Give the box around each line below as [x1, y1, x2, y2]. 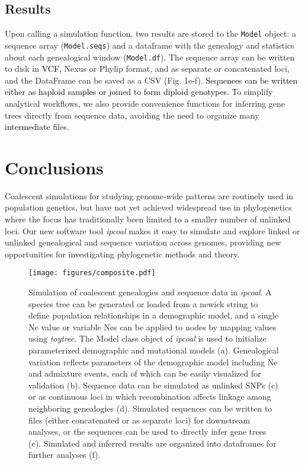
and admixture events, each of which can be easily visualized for [28, 367, 261, 380]
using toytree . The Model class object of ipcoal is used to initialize [28, 332, 267, 345]
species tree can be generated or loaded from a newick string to [28, 297, 258, 310]
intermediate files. [5, 120, 69, 133]
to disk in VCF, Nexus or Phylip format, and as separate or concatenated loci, [5, 62, 290, 75]
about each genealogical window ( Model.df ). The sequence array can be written [5, 50, 295, 63]
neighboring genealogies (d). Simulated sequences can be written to [28, 402, 272, 415]
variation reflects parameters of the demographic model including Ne [28, 355, 278, 368]
